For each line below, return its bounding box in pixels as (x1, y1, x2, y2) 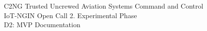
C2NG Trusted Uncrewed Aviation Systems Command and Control (4, 1, 204, 10)
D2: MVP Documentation (4, 20, 80, 30)
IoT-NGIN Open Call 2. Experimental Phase (4, 10, 137, 20)
